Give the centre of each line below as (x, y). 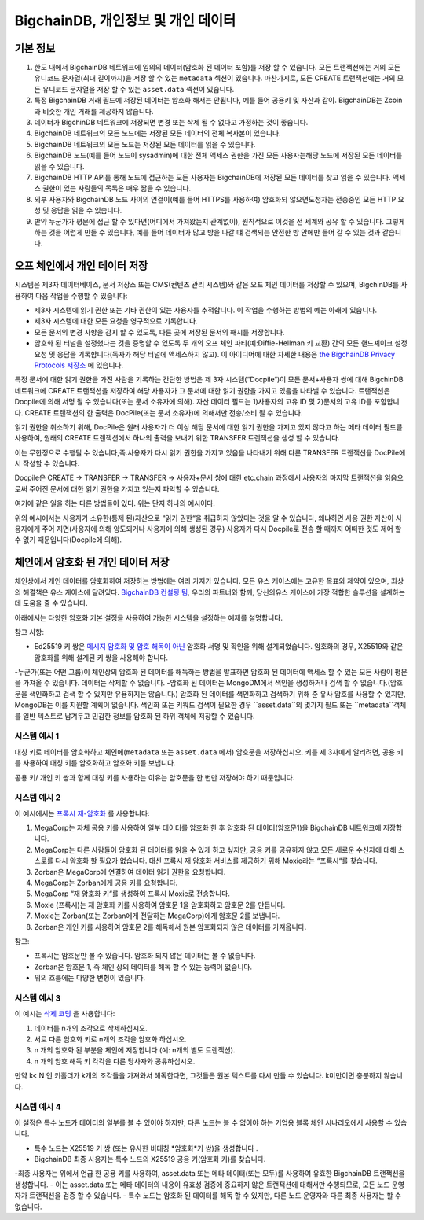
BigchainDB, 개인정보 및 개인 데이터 (125, 20)
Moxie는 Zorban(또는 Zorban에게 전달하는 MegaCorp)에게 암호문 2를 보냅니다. (157, 916)
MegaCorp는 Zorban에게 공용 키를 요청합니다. (106, 883)
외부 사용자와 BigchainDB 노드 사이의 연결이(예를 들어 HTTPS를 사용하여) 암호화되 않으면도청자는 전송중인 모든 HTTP (215, 199)
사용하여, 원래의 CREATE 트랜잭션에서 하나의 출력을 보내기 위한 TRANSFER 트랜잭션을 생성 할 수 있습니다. (177, 438)
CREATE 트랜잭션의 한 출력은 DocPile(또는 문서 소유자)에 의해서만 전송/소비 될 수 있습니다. (164, 412)
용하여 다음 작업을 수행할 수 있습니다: (71, 296)
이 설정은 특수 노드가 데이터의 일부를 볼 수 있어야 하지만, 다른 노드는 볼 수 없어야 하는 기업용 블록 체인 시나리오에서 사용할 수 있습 (211, 1122)
